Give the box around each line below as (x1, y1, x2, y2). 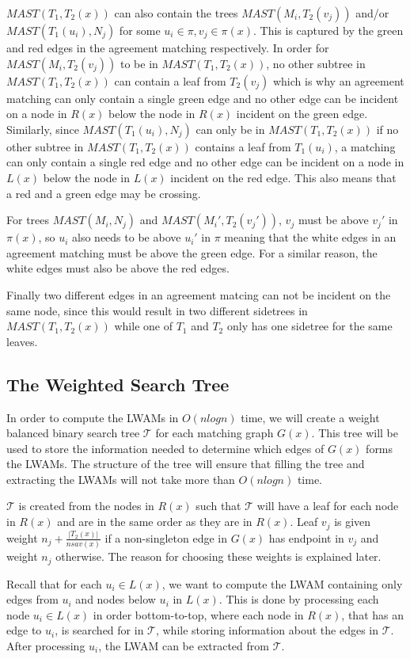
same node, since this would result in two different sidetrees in (6, 302, 308, 318)
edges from (6, 591, 59, 608)
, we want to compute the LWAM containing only (161, 575, 403, 592)
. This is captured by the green (253, 22, 404, 38)
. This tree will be (311, 425, 398, 441)
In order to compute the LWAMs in (6, 409, 179, 425)
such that (196, 497, 241, 514)
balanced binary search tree (6, 425, 140, 441)
